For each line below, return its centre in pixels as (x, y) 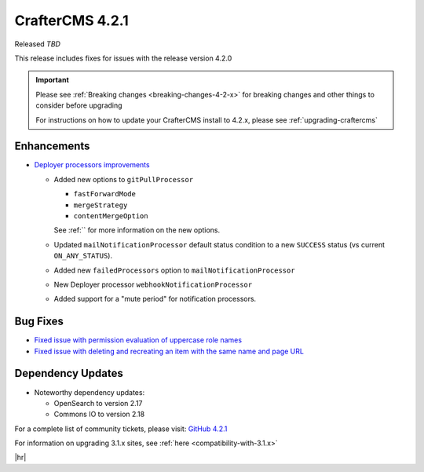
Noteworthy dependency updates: (90, 392)
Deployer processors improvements (92, 165)
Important (53, 80)
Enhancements (52, 146)
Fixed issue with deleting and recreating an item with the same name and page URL (169, 351)
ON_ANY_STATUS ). (83, 256)
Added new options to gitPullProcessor (124, 179)
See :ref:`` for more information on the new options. (137, 230)
